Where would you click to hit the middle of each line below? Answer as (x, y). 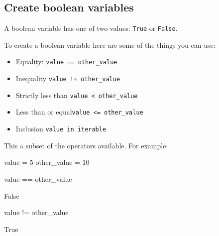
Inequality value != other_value (68, 78)
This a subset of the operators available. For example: (86, 145)
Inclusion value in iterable (61, 129)
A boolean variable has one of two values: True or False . (91, 28)
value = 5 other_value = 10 (47, 162)
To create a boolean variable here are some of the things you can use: (110, 45)
